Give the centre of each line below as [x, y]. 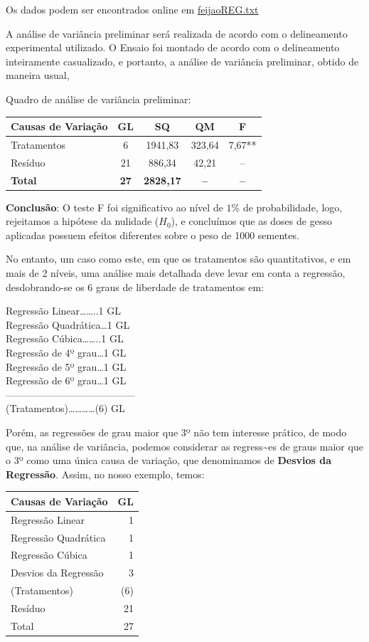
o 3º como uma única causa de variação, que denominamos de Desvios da [169, 460]
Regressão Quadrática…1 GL [68, 324]
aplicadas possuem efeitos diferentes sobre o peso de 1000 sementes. [153, 235]
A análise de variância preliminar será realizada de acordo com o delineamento [177, 33]
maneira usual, [38, 75]
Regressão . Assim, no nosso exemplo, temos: [105, 474]
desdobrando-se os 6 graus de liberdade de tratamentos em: [135, 286]
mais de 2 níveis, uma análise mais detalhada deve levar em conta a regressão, [176, 273]
